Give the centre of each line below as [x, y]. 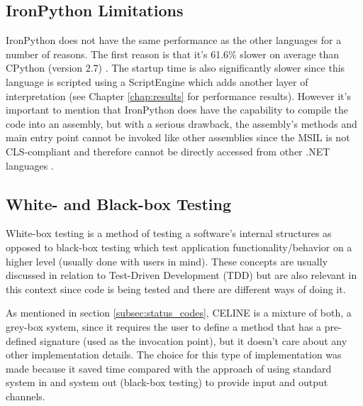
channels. [26, 396]
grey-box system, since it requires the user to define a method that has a [164, 326]
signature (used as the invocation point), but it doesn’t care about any [194, 340]
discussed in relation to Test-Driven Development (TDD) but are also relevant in [181, 275]
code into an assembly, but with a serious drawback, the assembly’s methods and [181, 123]
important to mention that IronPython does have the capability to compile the [177, 110]
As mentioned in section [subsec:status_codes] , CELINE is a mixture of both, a [179, 313]
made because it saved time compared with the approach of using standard [169, 368]
